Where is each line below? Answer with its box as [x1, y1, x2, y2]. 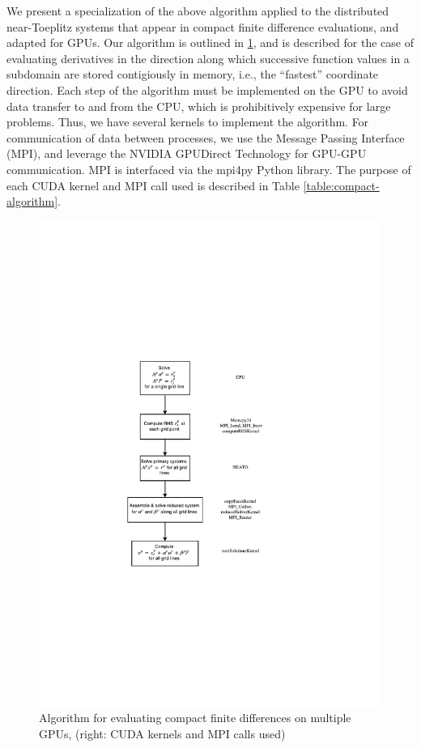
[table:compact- [303, 176, 380, 193]
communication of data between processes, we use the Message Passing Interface [6, 129, 405, 146]
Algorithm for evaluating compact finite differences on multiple [39, 709, 351, 726]
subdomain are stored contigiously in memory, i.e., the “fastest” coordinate [6, 66, 379, 83]
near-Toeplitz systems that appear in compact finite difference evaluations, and [6, 18, 399, 35]
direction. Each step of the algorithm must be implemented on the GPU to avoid [6, 81, 408, 98]
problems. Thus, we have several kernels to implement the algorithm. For [6, 113, 369, 130]
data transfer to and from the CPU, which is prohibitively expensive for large [6, 97, 391, 114]
